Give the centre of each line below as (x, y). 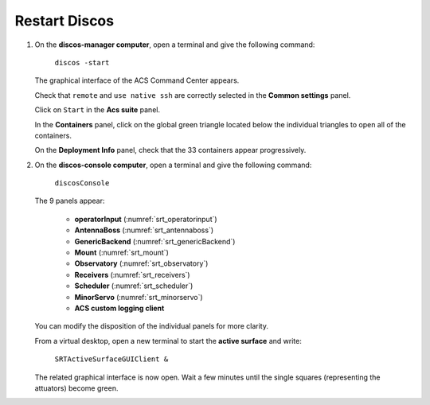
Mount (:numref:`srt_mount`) (121, 253)
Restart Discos (64, 21)
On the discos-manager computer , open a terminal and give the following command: (175, 45)
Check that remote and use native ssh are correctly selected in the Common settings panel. (193, 95)
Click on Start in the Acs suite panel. (98, 110)
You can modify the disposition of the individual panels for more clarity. (151, 326)
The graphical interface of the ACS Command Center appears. (137, 80)
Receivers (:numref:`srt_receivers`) (132, 275)
